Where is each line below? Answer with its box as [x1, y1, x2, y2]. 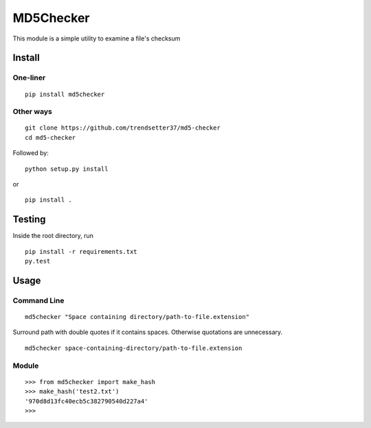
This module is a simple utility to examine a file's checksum [12, 34, 181, 43]
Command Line [12, 296, 65, 305]
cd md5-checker [25, 134, 76, 141]
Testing [12, 213, 46, 226]
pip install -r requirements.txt [25, 248, 137, 255]
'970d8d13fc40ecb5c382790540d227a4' [25, 397, 148, 405]
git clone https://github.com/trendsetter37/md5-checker [25, 124, 221, 132]
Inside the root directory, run [12, 232, 94, 240]
